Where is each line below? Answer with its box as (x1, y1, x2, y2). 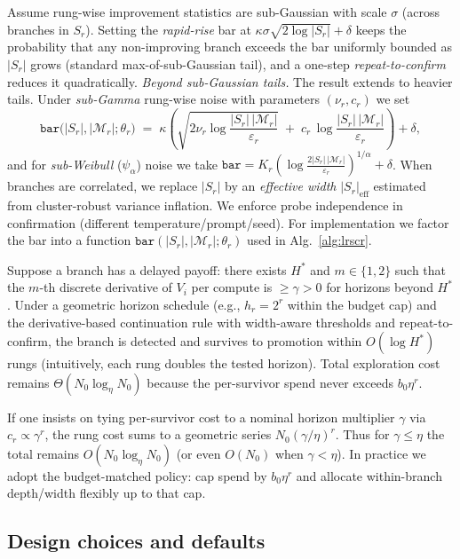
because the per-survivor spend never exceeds (147, 373, 393, 391)
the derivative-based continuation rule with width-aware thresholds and (7, 312, 396, 331)
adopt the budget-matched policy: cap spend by (7, 466, 267, 484)
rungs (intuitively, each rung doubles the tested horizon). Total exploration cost (7, 354, 440, 373)
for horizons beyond (326, 278, 433, 296)
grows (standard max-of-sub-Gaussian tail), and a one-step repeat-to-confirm (30, 54, 446, 73)
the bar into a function (7, 231, 131, 249)
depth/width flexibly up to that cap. (7, 484, 206, 502)
